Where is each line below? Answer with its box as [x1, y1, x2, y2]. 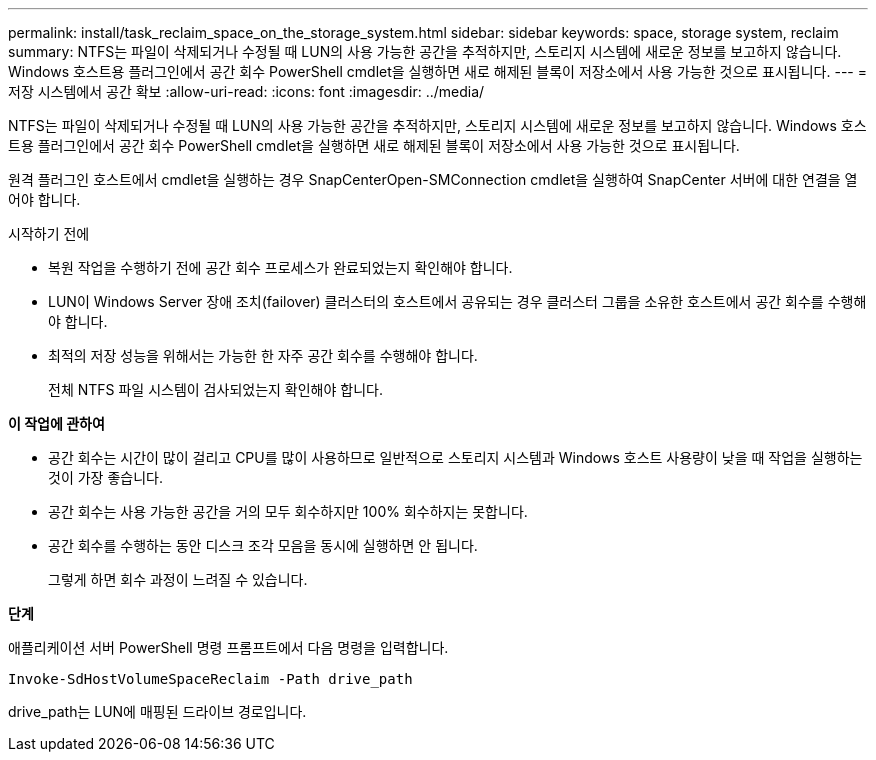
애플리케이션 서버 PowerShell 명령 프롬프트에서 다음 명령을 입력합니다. [8, 639, 449, 656]
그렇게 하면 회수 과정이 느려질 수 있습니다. [48, 571, 308, 588]
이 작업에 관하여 [8, 415, 105, 432]
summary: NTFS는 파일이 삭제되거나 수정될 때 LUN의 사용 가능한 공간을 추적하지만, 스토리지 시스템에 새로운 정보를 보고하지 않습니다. [8, 43, 842, 60]
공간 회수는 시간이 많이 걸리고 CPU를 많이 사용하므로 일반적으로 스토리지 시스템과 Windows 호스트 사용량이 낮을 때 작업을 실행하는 [48, 449, 863, 466]
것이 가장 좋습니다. [48, 469, 163, 486]
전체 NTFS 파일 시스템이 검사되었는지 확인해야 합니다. [48, 381, 383, 398]
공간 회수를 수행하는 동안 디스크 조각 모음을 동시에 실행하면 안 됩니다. [48, 537, 478, 554]
